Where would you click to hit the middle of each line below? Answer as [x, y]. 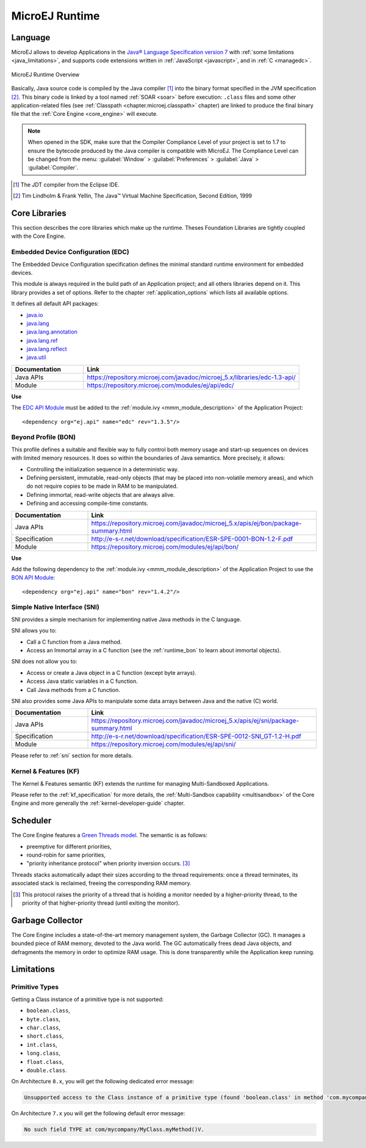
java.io [35, 315]
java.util [36, 357]
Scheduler [31, 821]
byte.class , [44, 1019]
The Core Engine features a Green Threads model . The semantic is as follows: [109, 835]
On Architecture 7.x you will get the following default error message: [98, 1113]
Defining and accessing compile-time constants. [88, 504]
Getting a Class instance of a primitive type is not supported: [88, 999]
